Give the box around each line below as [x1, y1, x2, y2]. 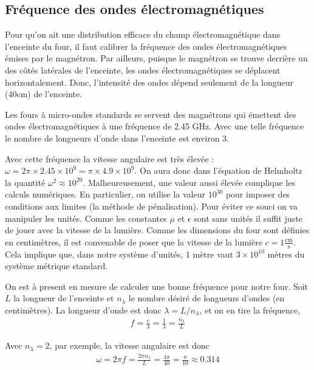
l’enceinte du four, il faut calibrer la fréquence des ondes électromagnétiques [5, 39, 287, 52]
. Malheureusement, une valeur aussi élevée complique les [83, 176, 295, 188]
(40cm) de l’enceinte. [5, 87, 83, 100]
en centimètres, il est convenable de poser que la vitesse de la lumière [5, 235, 262, 248]
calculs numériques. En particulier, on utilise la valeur [5, 188, 205, 200]
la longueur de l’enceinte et [13, 292, 114, 304]
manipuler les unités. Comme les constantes [5, 211, 167, 224]
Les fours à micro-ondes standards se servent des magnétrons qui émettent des [5, 108, 296, 120]
